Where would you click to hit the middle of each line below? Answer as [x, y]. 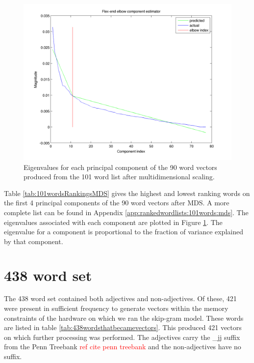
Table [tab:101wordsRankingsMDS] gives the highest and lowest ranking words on [127, 193]
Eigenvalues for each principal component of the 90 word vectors [120, 167]
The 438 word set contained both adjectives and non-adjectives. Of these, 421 [120, 298]
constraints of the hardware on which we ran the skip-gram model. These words [124, 318]
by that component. [34, 241]
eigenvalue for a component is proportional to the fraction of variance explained [124, 232]
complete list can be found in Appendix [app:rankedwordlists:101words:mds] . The [126, 212]
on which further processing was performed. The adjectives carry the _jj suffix [122, 337]
